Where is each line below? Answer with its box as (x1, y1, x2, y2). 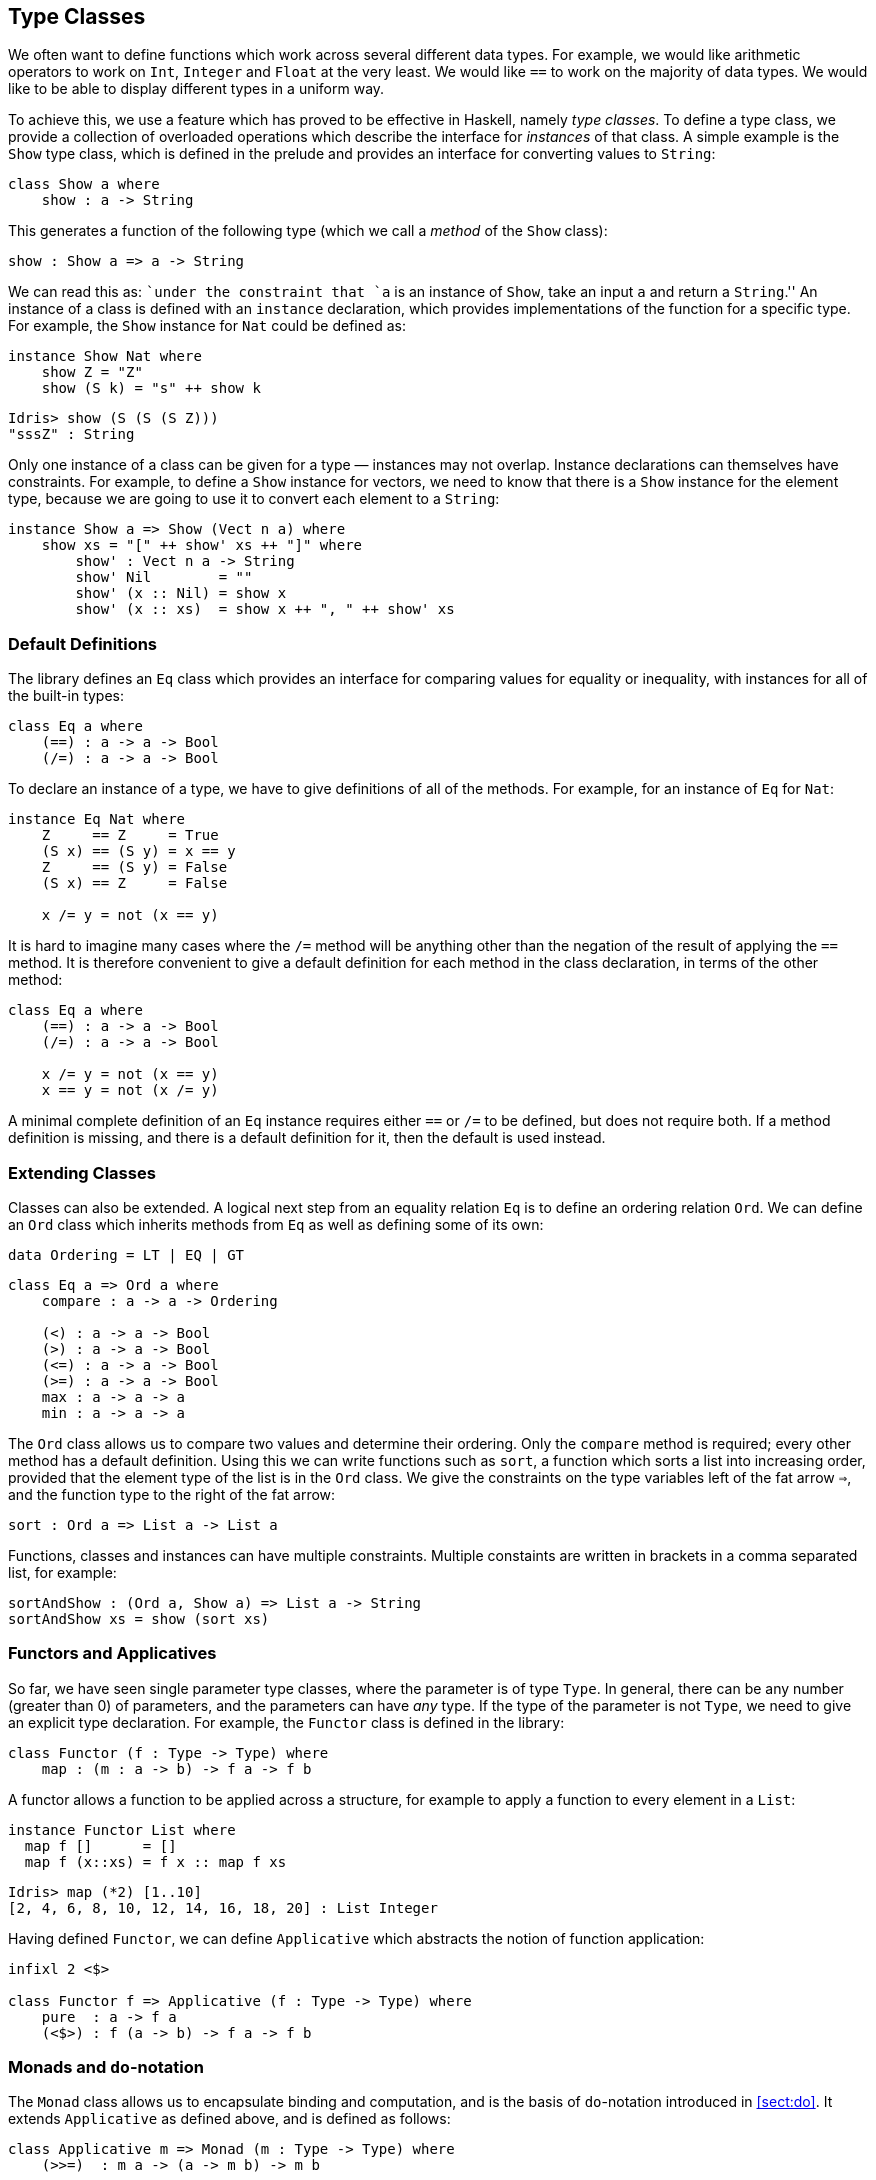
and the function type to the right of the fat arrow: (8, 1485, 336, 1503)
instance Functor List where (8, 1821, 236, 1838)
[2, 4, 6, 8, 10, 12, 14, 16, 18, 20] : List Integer (8, 1899, 438, 1916)
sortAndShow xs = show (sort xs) (8, 1610, 270, 1627)
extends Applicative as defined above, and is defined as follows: (8, 2110, 451, 2128)
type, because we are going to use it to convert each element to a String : (8, 490, 500, 508)
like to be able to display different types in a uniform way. (8, 80, 385, 98)
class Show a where (8, 176, 160, 193)
